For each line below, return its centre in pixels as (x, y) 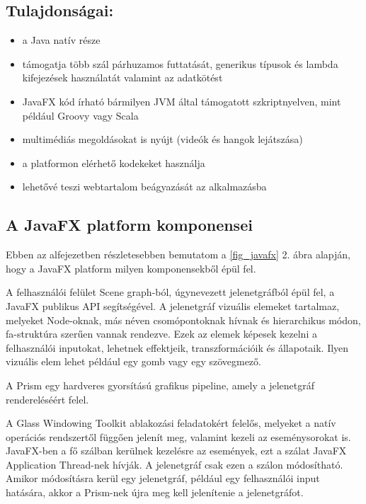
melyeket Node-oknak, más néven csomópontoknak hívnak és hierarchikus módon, (183, 320)
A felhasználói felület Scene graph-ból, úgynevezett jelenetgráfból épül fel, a (170, 292)
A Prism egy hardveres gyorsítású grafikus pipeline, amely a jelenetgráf (160, 385)
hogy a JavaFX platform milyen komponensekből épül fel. (131, 268)
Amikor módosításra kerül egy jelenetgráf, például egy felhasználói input (163, 478)
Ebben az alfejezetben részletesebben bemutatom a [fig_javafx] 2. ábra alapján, (178, 254)
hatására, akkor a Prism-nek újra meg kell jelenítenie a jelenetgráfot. (155, 492)
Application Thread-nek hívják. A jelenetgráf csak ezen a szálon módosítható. (175, 464)
